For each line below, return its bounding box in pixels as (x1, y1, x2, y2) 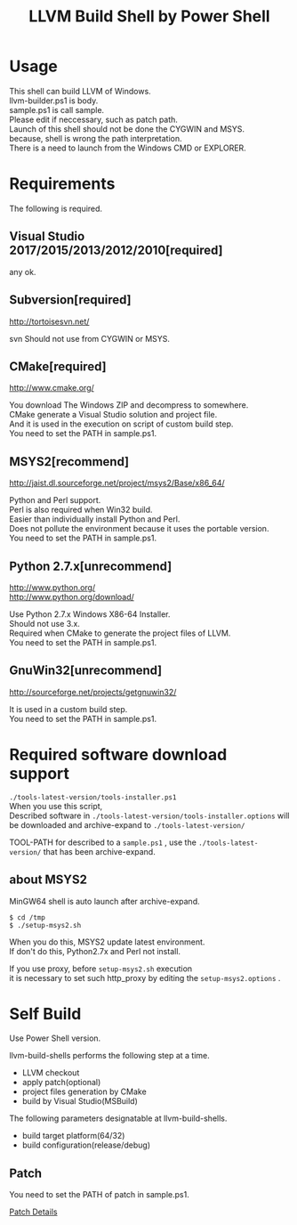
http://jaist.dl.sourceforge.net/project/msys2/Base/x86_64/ (9, 478, 225, 489)
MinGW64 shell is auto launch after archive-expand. (9, 896, 200, 906)
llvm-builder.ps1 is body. (9, 95, 99, 106)
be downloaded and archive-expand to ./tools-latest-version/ (9, 819, 245, 830)
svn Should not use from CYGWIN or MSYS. (9, 333, 171, 344)
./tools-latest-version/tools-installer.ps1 (9, 792, 177, 802)
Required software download (9, 744, 228, 765)
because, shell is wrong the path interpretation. (9, 133, 182, 143)
